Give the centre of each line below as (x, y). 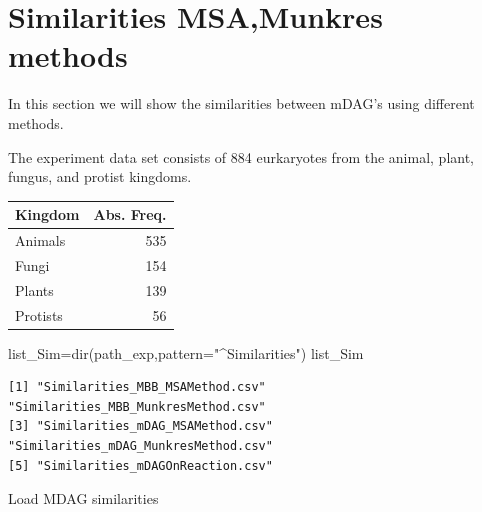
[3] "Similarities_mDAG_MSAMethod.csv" (140, 426)
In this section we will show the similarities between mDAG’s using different (241, 103)
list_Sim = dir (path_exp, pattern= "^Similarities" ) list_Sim (186, 352)
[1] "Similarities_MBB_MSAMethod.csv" (137, 387)
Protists (39, 314)
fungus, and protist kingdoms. (100, 176)
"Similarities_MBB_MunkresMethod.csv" (137, 406)
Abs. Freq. (130, 214)
